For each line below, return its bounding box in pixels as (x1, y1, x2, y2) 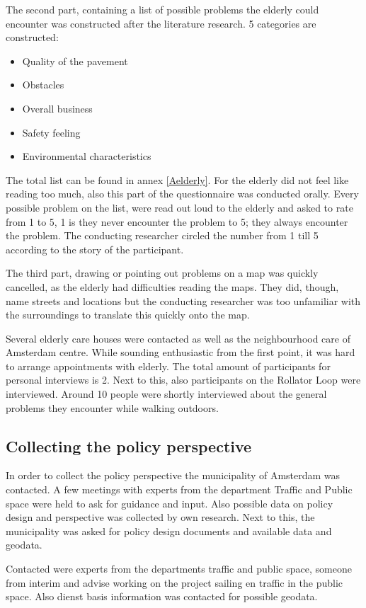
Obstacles (22, 77, 64, 92)
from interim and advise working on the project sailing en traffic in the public (6, 575, 343, 590)
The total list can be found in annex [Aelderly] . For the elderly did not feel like (6, 172, 349, 187)
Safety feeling (22, 125, 81, 139)
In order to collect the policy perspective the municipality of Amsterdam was (6, 468, 341, 483)
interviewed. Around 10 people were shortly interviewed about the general (6, 386, 327, 401)
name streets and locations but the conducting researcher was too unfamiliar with (6, 293, 361, 308)
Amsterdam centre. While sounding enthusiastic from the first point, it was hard (6, 345, 355, 360)
